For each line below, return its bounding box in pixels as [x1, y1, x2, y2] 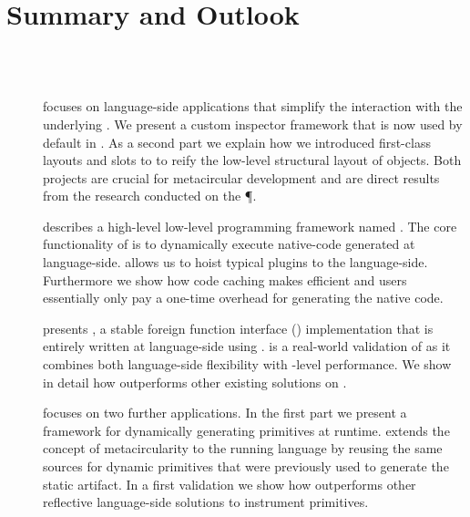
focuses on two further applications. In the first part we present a [43, 403, 407, 422]
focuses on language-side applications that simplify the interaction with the [43, 97, 463, 116]
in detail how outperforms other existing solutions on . [43, 372, 347, 391]
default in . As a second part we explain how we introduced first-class [43, 132, 431, 151]
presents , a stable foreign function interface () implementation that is [43, 318, 434, 337]
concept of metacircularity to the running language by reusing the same [43, 439, 443, 458]
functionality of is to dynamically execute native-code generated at [43, 234, 415, 253]
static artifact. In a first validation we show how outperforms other [43, 474, 416, 493]
